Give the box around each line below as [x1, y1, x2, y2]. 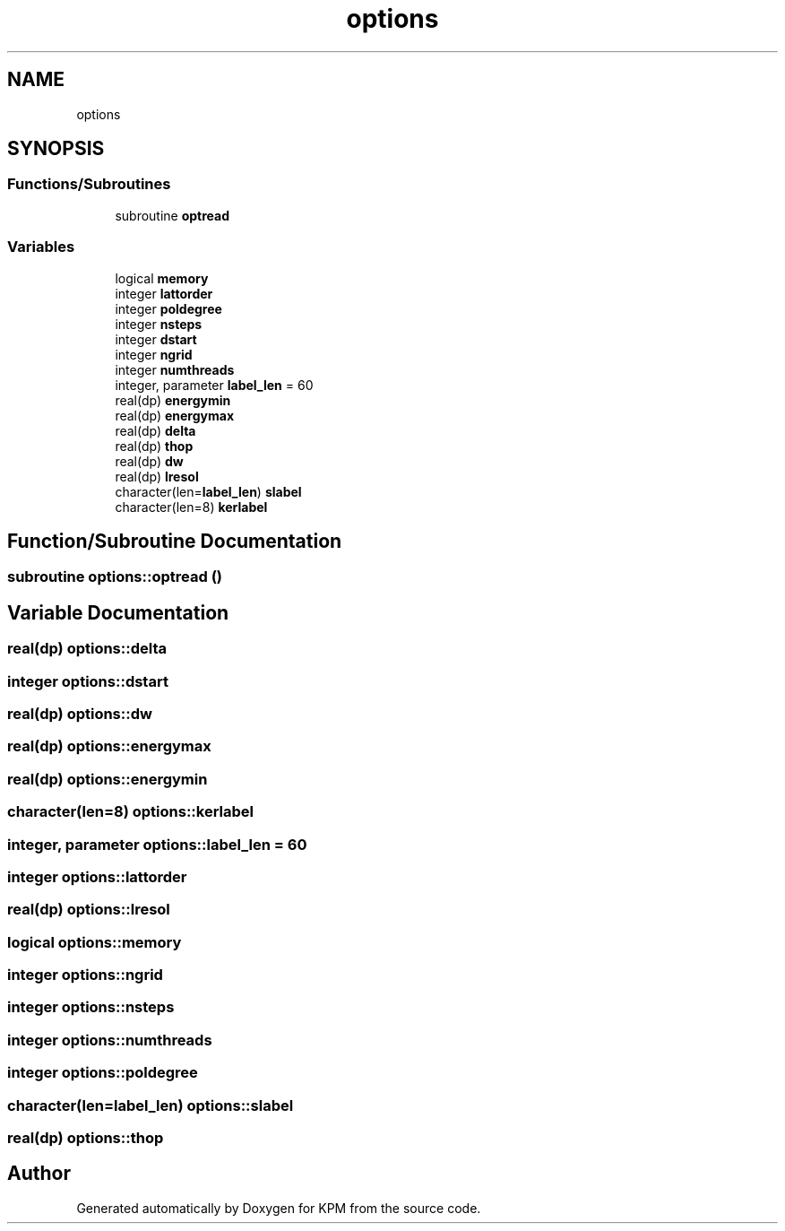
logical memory [115, 270, 209, 286]
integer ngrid [115, 346, 193, 362]
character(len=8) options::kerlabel [7, 802, 254, 821]
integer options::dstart [7, 672, 168, 690]
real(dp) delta [115, 422, 196, 438]
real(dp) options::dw [7, 705, 152, 723]
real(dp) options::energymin [7, 769, 208, 788]
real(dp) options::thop [7, 1128, 164, 1147]
